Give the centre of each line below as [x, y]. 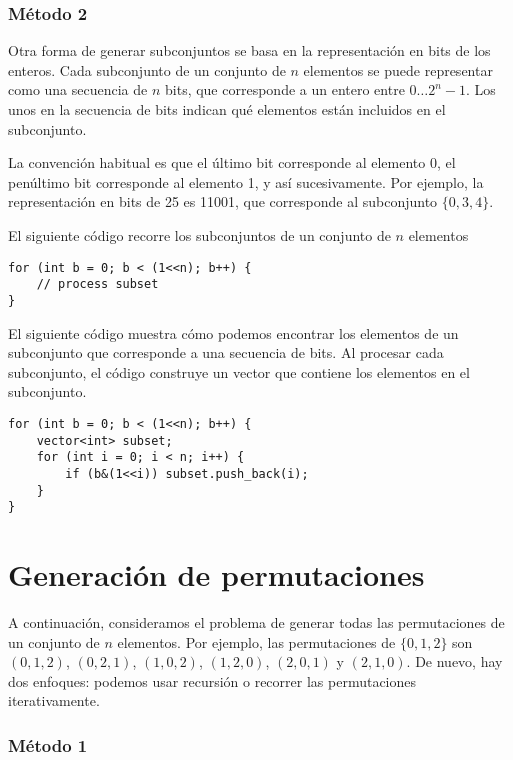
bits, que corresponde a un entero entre [285, 89]
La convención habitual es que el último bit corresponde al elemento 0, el [232, 162]
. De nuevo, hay [454, 661]
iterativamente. [54, 700]
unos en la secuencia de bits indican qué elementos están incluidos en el [227, 109]
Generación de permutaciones [216, 574]
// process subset [97, 284]
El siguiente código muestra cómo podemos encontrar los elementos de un [233, 332]
